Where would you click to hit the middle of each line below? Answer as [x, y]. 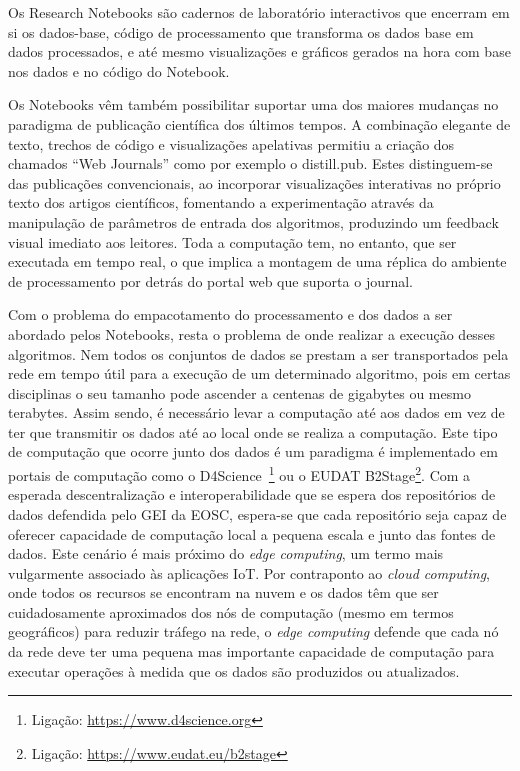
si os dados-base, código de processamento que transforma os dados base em [241, 31]
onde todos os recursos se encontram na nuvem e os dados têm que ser [223, 592]
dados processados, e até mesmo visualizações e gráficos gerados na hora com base [259, 51]
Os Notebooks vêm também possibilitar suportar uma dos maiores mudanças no [253, 104]
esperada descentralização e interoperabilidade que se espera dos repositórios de [252, 494]
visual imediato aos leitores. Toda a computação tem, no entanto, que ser [232, 241]
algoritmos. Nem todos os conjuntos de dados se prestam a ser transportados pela [258, 353]
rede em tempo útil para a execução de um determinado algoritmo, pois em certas [259, 373]
